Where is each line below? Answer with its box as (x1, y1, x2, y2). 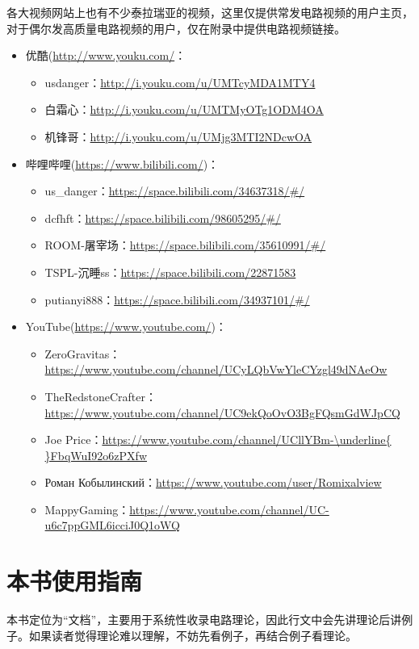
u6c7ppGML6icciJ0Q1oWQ (44, 517, 180, 534)
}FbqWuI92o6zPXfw (44, 446, 148, 463)
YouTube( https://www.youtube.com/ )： (25, 318, 227, 335)
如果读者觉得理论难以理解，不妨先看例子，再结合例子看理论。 (28, 626, 357, 643)
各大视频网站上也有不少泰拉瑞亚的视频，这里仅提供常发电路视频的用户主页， (6, 4, 413, 20)
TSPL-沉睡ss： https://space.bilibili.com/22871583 (44, 263, 296, 280)
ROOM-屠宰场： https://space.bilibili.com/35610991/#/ (44, 237, 326, 253)
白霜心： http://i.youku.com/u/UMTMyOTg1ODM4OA (44, 101, 324, 118)
